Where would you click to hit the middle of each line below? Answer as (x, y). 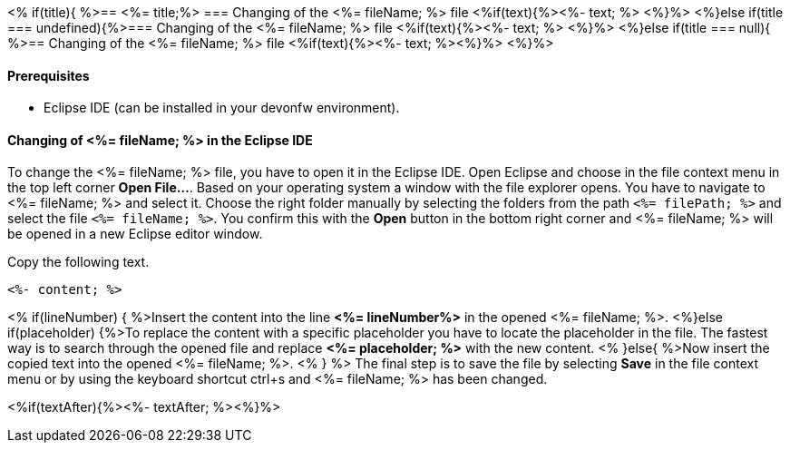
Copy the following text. (78, 262)
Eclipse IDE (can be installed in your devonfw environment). (222, 108)
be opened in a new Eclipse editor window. (135, 234)
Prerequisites (49, 75)
